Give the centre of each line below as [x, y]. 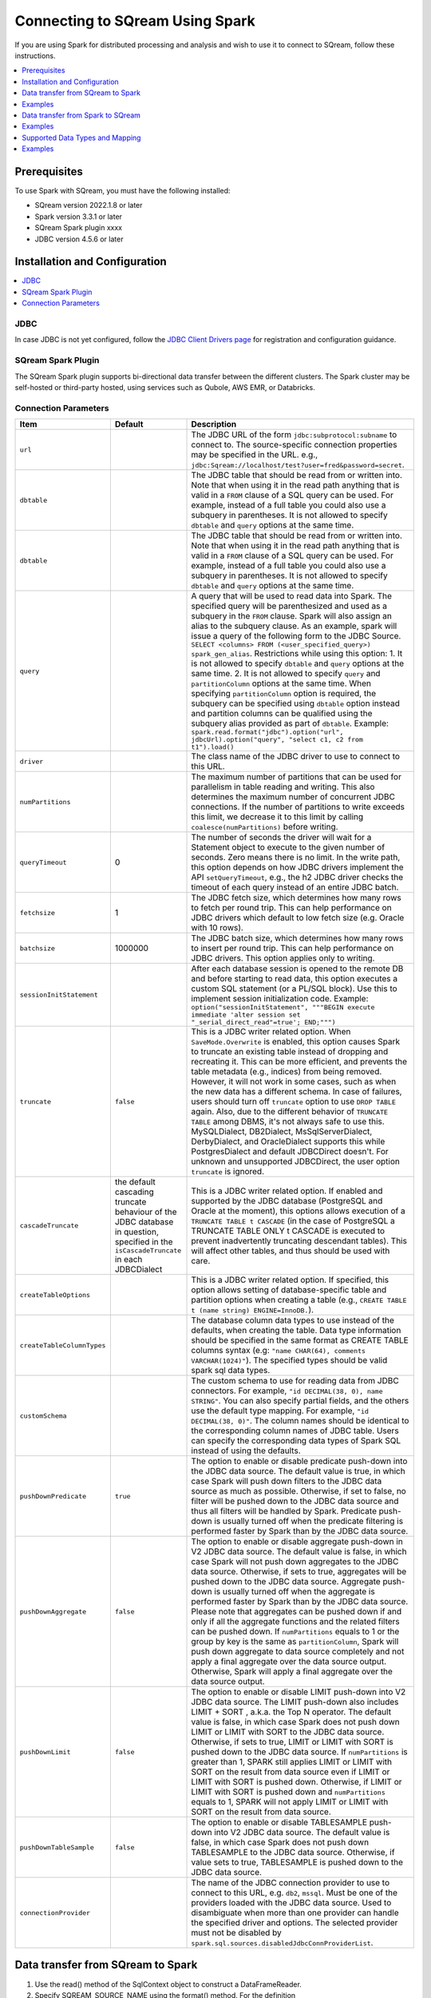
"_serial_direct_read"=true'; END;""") [263, 1023]
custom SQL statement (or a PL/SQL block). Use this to [295, 989]
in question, [137, 1232]
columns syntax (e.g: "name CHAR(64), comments [279, 1351]
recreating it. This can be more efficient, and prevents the [299, 1061]
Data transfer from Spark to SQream [81, 115]
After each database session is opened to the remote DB [297, 969]
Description [214, 424]
